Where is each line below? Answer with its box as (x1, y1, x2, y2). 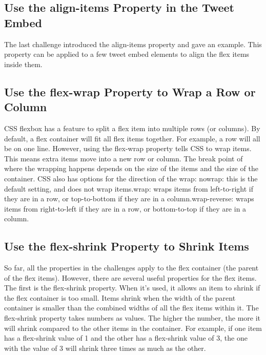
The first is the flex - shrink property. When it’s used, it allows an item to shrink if (4, 282, 260, 293)
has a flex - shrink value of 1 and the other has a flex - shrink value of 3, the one (4, 332, 248, 343)
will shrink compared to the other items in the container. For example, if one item (4, 322, 262, 333)
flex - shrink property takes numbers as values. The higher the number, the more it (4, 312, 261, 323)
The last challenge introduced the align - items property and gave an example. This (4, 38, 262, 49)
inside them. (4, 58, 43, 69)
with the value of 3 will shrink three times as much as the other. (4, 342, 206, 353)
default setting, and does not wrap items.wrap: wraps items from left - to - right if (4, 183, 253, 194)
